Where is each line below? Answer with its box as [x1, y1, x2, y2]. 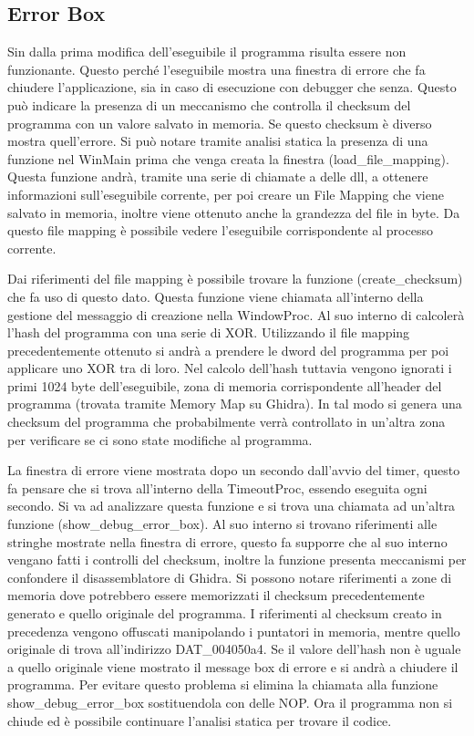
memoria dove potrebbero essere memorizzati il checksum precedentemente [7, 586, 425, 605]
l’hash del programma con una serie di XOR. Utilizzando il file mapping [7, 323, 410, 342]
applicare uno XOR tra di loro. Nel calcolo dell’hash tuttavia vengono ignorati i [7, 358, 452, 378]
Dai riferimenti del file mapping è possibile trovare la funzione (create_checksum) [7, 269, 463, 288]
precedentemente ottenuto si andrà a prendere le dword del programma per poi [7, 340, 449, 359]
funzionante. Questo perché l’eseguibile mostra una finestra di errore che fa [7, 59, 426, 78]
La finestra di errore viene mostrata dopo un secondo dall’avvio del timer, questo [7, 461, 460, 480]
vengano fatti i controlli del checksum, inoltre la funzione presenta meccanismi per [7, 550, 467, 569]
